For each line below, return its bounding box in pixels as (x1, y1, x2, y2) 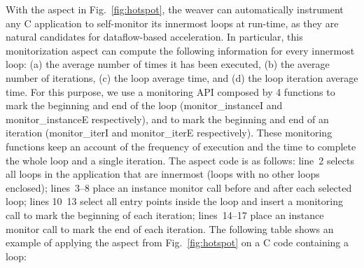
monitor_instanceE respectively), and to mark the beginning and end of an (6, 111, 329, 126)
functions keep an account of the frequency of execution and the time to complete (6, 139, 356, 153)
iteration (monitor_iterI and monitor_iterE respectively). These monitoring (6, 125, 332, 140)
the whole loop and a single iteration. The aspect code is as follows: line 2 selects (6, 153, 354, 167)
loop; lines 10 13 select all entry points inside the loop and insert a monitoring (6, 194, 343, 209)
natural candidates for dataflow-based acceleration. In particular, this (6, 29, 303, 44)
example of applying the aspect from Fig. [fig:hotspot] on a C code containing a (6, 235, 349, 250)
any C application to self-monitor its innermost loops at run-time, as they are (6, 15, 339, 30)
